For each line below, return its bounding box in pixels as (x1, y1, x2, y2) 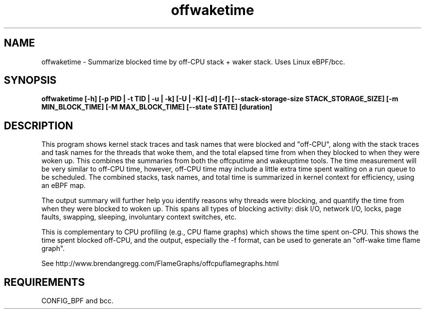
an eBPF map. (41, 181, 86, 190)
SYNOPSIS (4, 74, 57, 87)
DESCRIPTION (4, 119, 73, 132)
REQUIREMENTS (4, 276, 85, 288)
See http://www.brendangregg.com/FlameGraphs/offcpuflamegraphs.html (41, 259, 279, 268)
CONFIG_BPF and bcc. (41, 297, 114, 305)
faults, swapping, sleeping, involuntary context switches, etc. (41, 213, 237, 221)
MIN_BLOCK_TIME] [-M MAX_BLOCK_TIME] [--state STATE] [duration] (41, 103, 273, 111)
